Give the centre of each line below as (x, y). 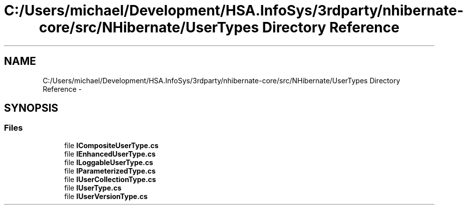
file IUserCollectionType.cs (110, 179)
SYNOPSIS (31, 108)
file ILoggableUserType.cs (109, 162)
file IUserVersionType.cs (106, 196)
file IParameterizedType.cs (110, 171)
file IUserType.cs (93, 188)
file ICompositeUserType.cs (111, 145)
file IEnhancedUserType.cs (110, 154)
